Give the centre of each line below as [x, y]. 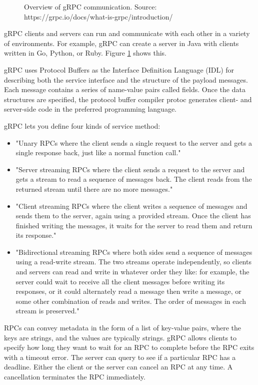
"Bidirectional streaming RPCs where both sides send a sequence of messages [134, 252]
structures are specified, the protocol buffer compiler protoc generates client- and [128, 99]
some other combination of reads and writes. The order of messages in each [131, 301]
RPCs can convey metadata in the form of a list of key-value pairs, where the [122, 328]
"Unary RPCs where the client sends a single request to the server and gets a [134, 142]
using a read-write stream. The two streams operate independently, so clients [133, 262]
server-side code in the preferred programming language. [90, 109]
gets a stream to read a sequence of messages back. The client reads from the [134, 179]
